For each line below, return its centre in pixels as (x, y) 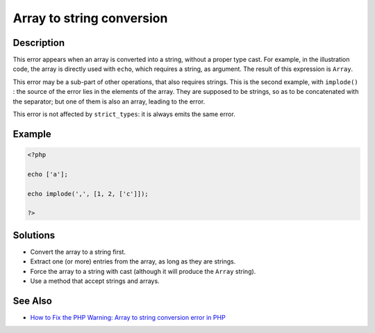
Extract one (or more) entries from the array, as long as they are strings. (133, 261)
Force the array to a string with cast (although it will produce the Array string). (143, 271)
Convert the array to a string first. (78, 252)
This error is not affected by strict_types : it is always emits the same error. (124, 114)
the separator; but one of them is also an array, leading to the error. (109, 101)
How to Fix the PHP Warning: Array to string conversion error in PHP (128, 317)
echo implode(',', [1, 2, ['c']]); (88, 194)
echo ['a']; (48, 174)
